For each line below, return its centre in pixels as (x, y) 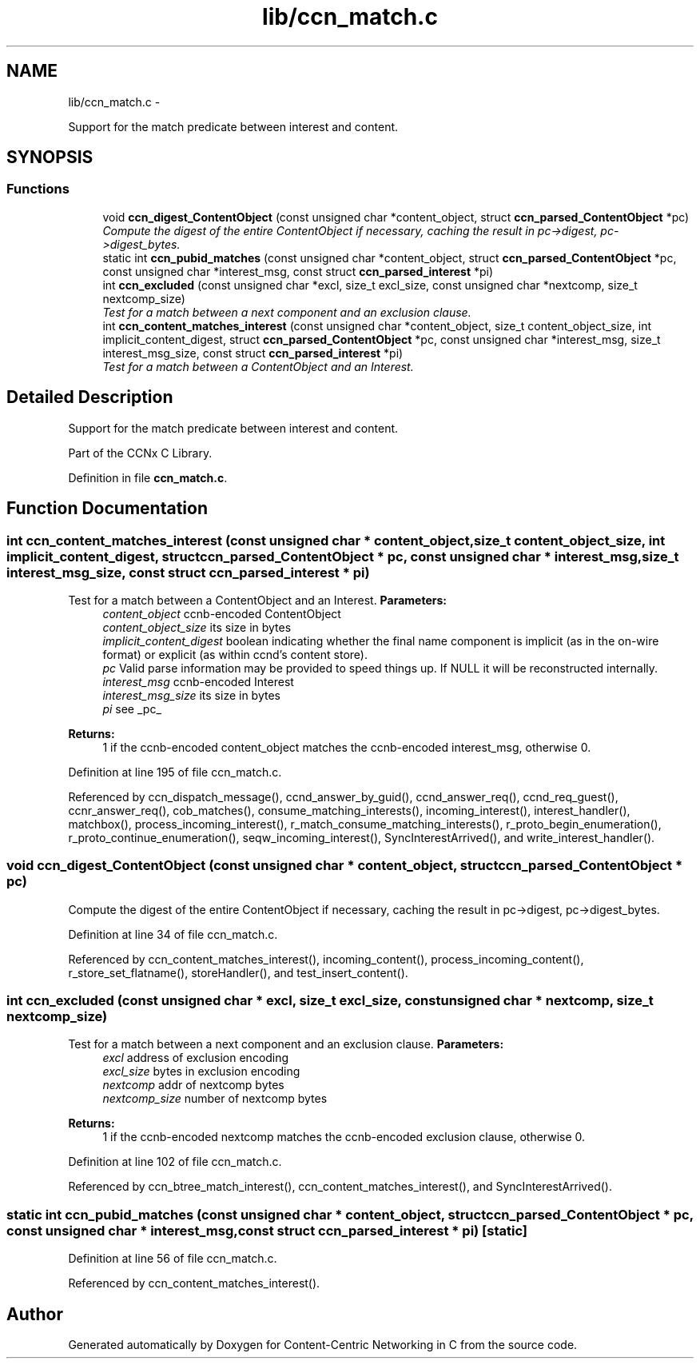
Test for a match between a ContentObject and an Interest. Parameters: (257, 600)
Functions (38, 189)
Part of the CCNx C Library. (140, 453)
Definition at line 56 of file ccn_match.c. (173, 1259)
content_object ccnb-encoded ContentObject (222, 613)
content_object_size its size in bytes (197, 627)
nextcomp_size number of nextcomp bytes (215, 1099)
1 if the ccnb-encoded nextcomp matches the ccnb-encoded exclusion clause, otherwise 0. (344, 1137)
